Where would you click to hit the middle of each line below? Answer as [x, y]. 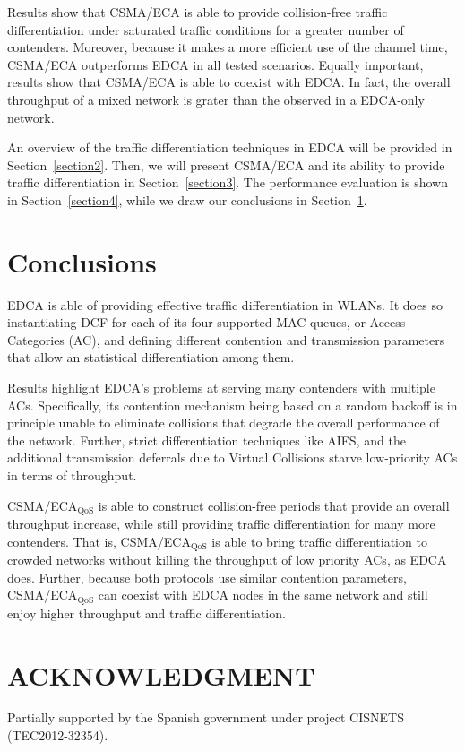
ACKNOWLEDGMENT [161, 674]
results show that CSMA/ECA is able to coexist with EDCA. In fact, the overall [229, 82]
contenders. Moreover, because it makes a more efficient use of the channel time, [228, 47]
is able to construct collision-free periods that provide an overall [274, 505]
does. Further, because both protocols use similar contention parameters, [207, 577]
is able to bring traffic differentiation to [319, 541]
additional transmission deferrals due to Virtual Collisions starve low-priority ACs [232, 458]
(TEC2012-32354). [58, 735]
